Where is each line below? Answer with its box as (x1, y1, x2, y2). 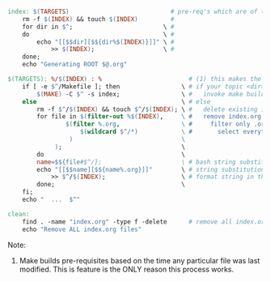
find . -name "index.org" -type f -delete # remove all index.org (22, 217, 269, 226)
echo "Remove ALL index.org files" (22, 225, 142, 233)
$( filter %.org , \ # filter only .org (65, 120, 269, 129)
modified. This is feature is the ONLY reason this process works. (19, 264, 235, 274)
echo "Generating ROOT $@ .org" (22, 61, 128, 69)
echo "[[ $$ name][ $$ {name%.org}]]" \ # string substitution (36, 165, 265, 173)
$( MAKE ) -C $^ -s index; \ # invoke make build (36, 90, 265, 98)
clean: (7, 210, 30, 218)
